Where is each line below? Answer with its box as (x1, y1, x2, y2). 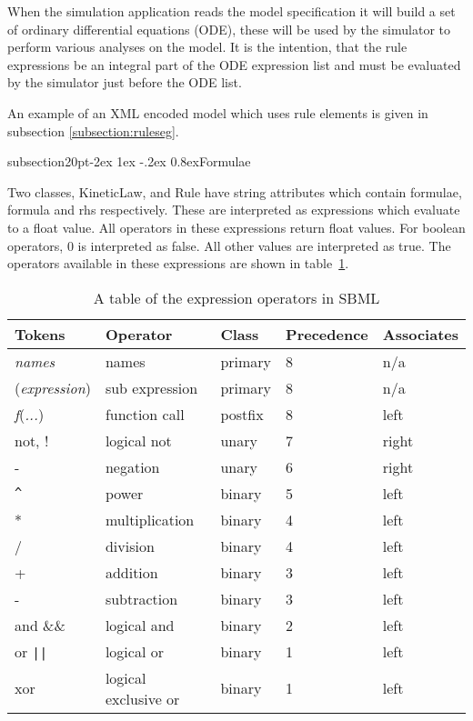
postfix (220, 403, 264, 425)
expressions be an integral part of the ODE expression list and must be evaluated (7, 55, 461, 74)
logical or (105, 640, 164, 662)
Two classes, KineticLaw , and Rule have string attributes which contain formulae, (7, 182, 462, 201)
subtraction (105, 587, 178, 609)
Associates (382, 323, 458, 345)
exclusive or (105, 687, 180, 709)
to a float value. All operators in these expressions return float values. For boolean (7, 217, 466, 236)
